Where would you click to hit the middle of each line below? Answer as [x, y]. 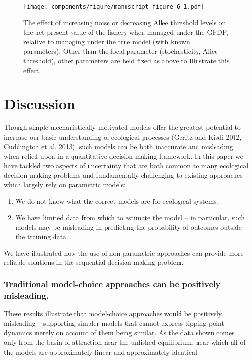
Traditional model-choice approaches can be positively [112, 284]
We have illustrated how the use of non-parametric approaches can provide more [124, 252]
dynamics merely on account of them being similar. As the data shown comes [119, 332]
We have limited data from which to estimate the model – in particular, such [130, 217]
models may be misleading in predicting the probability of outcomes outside [128, 227]
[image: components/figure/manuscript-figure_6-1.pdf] [114, 7]
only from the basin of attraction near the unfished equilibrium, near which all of [125, 342]
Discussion [40, 104]
